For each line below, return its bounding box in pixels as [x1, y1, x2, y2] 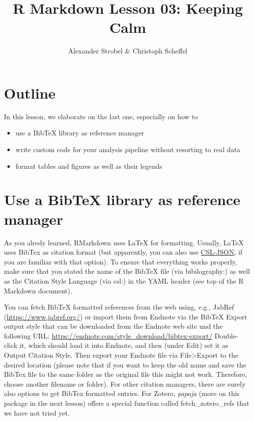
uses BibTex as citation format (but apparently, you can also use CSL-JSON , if [4, 247, 243, 257]
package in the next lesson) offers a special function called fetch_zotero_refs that [4, 398, 250, 408]
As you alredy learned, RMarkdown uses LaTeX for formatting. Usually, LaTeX [4, 237, 244, 247]
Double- [214, 330, 238, 341]
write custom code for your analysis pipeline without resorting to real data [15, 144, 240, 155]
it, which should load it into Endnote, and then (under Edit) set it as [19, 340, 228, 350]
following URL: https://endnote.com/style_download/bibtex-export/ [4, 330, 213, 341]
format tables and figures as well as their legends [15, 160, 163, 171]
